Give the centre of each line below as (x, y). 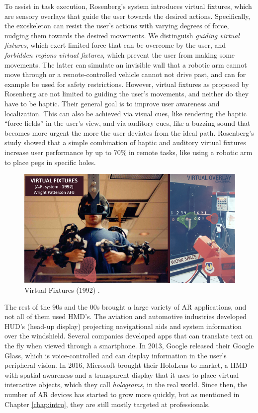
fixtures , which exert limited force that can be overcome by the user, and (115, 45)
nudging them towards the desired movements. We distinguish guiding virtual (122, 35)
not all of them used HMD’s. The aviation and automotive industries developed (126, 316)
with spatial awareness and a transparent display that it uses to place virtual (122, 374)
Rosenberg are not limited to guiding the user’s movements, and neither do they (127, 94)
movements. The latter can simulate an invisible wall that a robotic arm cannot (126, 64)
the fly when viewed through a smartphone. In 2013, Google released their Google (129, 346)
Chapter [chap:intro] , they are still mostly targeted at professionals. (107, 404)
